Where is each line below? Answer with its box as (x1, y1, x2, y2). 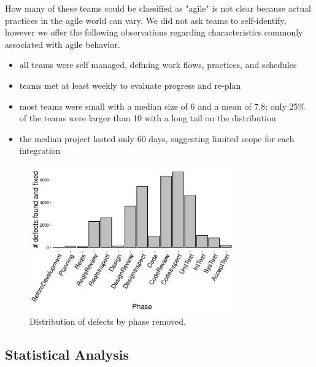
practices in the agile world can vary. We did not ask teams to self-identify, (5, 13, 287, 26)
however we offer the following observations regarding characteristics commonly (5, 26, 303, 39)
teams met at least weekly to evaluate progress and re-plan (19, 78, 241, 91)
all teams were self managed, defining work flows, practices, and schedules (19, 58, 297, 71)
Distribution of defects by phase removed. (29, 314, 186, 327)
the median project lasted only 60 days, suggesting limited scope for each (19, 132, 295, 145)
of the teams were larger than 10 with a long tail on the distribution (19, 112, 276, 124)
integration (19, 144, 61, 157)
